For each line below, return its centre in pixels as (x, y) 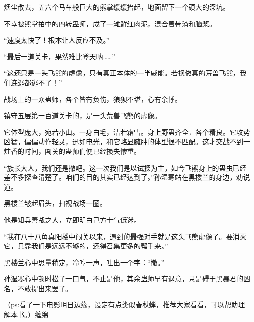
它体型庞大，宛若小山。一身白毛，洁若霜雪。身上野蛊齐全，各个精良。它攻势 (127, 132)
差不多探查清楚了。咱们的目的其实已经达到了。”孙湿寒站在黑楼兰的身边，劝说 (127, 177)
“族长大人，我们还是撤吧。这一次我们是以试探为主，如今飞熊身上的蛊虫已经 (125, 167)
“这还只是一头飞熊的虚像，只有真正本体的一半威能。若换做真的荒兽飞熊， (122, 73)
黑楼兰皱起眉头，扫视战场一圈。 (55, 203)
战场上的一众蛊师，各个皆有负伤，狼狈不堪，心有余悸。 (93, 99)
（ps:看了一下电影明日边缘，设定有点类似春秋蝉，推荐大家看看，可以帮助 (121, 305)
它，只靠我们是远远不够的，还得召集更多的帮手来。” (86, 246)
